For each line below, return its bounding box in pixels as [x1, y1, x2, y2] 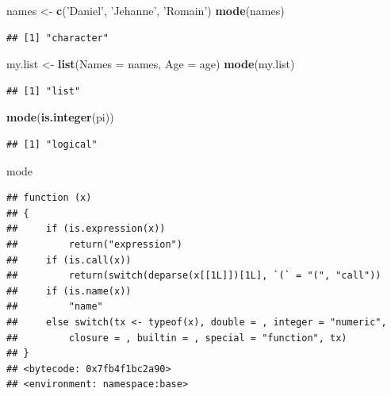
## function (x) [6, 192, 92, 204]
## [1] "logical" [6, 138, 98, 150]
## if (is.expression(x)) [6, 223, 166, 235]
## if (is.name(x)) [6, 285, 132, 297]
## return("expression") [6, 238, 182, 250]
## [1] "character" [6, 32, 109, 44]
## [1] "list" [6, 85, 81, 97]
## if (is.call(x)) [6, 254, 132, 266]
